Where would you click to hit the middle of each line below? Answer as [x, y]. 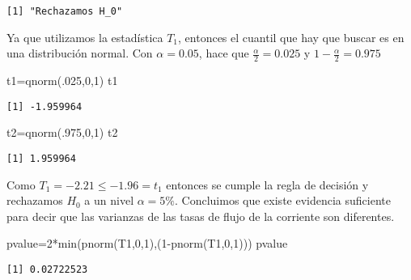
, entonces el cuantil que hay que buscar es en [291, 37]
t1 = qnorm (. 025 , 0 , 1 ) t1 [62, 81]
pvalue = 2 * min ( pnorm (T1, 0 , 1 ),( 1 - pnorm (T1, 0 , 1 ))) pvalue [147, 243]
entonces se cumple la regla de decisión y [267, 184]
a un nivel [109, 200]
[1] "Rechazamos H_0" [65, 11]
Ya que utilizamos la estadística [85, 37]
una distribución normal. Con [80, 53]
